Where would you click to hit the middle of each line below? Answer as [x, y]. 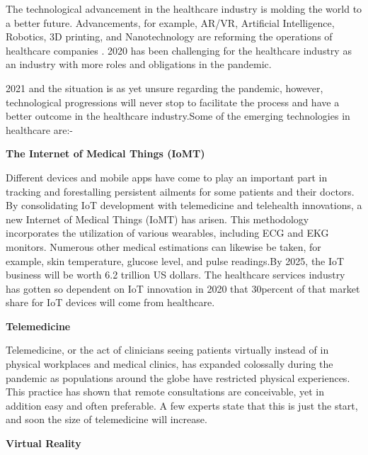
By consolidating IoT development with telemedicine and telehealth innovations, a [184, 205]
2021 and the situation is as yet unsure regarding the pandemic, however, [165, 88]
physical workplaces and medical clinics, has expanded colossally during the [169, 364]
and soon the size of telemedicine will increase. [107, 419]
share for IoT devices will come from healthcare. [110, 302]
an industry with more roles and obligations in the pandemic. [139, 64]
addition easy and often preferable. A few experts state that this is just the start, [182, 405]
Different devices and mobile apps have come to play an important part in [167, 177]
